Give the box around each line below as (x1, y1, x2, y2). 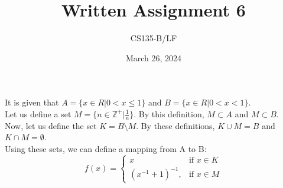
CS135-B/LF (130, 32, 177, 44)
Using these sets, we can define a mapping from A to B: (5, 142, 207, 154)
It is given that (5, 96, 59, 108)
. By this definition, (134, 107, 204, 120)
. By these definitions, (136, 119, 215, 131)
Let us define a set (5, 107, 71, 120)
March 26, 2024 (125, 51, 182, 64)
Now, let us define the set (5, 119, 97, 131)
